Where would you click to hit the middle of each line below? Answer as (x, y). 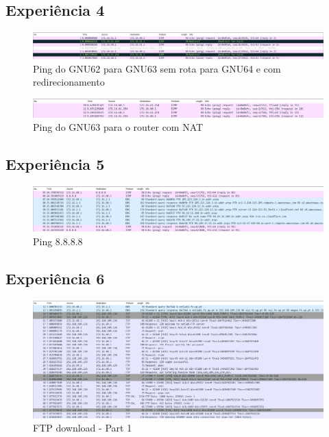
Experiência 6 (55, 278)
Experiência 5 (55, 164)
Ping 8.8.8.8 (58, 241)
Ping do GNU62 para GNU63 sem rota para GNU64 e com (157, 68)
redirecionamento (69, 82)
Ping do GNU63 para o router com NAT (118, 127)
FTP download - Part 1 (83, 428)
